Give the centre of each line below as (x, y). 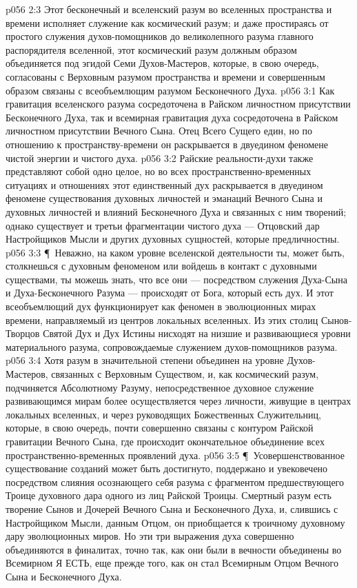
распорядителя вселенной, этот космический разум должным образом (151, 49)
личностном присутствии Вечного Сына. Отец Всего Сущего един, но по (159, 131)
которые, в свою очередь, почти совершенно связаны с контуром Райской (160, 428)
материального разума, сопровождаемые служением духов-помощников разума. (172, 346)
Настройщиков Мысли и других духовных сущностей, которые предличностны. (173, 239)
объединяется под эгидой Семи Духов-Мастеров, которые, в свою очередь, (162, 63)
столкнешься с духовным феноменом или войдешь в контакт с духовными (161, 266)
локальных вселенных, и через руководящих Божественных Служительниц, (163, 414)
